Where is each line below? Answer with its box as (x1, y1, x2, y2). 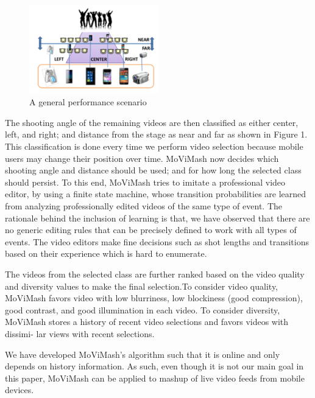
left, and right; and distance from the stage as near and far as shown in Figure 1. (5, 128, 308, 141)
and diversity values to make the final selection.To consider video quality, (5, 279, 278, 292)
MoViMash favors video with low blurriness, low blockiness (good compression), (5, 292, 303, 304)
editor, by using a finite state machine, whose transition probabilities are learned (5, 187, 306, 200)
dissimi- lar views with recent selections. (5, 327, 155, 340)
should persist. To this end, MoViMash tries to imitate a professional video (5, 175, 286, 188)
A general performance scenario (29, 96, 147, 108)
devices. (5, 383, 34, 396)
